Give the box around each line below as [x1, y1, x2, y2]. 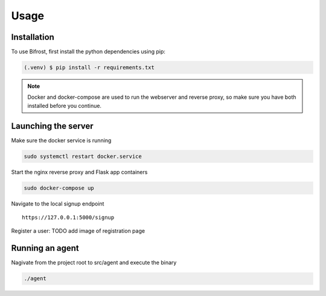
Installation [11, 32, 54, 42]
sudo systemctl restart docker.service [24, 153, 142, 160]
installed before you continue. [27, 102, 102, 109]
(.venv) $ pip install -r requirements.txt [24, 64, 155, 71]
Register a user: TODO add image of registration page [11, 227, 145, 235]
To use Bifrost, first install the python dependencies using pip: [11, 48, 166, 55]
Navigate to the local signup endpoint [11, 200, 104, 207]
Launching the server [11, 121, 94, 131]
